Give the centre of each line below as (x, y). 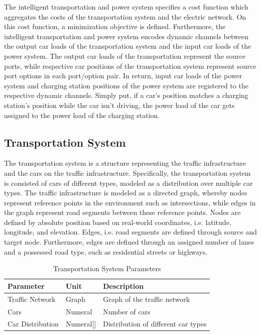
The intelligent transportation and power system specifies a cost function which (126, 7)
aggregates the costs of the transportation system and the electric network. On (125, 16)
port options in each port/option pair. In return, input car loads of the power (123, 76)
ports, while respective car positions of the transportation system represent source (130, 66)
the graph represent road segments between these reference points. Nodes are (122, 212)
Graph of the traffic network (147, 299)
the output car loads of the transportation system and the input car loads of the (128, 46)
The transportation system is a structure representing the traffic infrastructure (125, 163)
